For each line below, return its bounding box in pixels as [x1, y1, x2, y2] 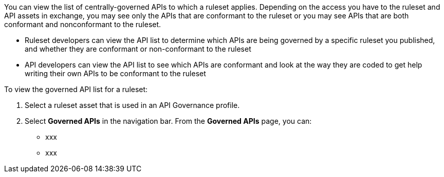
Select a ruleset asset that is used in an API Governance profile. [25, 101, 240, 109]
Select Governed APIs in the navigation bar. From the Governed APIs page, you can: [25, 117, 312, 125]
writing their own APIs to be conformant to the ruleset [25, 69, 206, 78]
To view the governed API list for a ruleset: [4, 85, 148, 94]
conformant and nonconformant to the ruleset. [4, 20, 161, 29]
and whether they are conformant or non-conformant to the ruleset [25, 45, 251, 53]
